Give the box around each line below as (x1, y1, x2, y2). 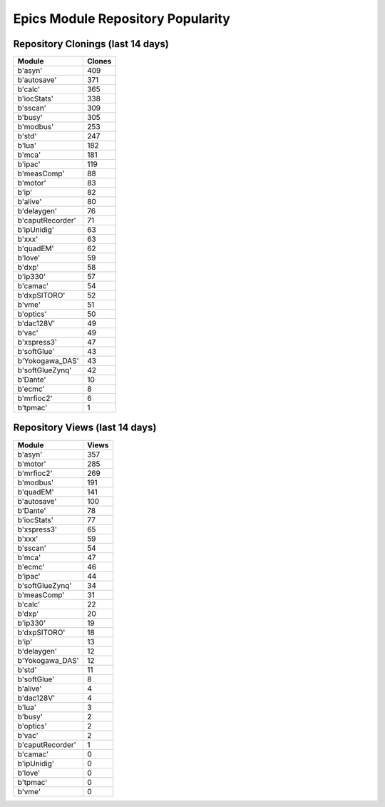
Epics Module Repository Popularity (13, 11, 231, 26)
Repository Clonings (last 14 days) (13, 38, 169, 50)
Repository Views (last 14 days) (13, 422, 157, 434)
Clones (86, 56, 112, 66)
